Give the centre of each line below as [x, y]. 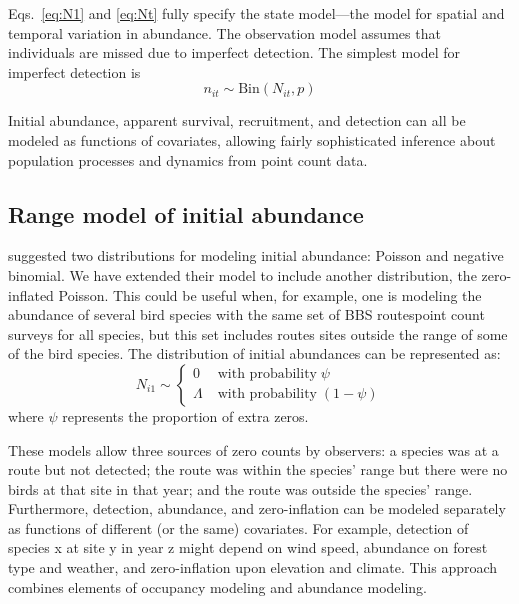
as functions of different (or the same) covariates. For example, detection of [238, 527]
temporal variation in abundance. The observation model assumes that [224, 32]
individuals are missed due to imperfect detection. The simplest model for [234, 52]
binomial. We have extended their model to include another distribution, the [242, 274]
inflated [31, 294]
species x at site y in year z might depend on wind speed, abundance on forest [248, 547]
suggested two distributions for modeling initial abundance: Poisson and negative [256, 255]
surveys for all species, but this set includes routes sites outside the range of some [258, 333]
